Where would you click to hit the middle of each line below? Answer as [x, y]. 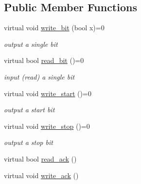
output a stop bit [28, 142]
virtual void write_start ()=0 [48, 93]
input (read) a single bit [39, 76]
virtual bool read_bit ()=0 [44, 60]
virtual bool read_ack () [40, 158]
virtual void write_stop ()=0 [47, 126]
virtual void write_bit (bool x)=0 [54, 28]
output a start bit [29, 110]
